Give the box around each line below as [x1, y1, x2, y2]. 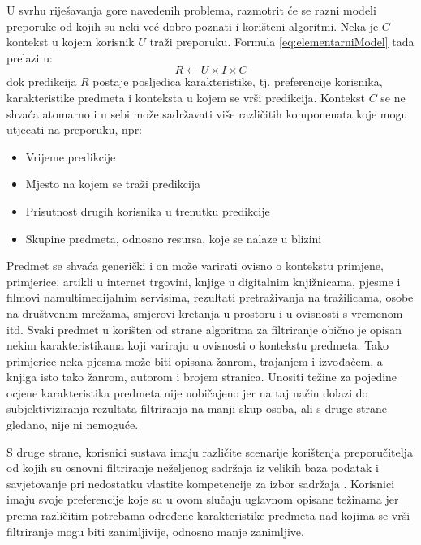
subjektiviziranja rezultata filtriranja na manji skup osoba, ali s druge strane [6, 400, 387, 417]
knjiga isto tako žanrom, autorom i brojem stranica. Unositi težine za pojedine [6, 368, 397, 385]
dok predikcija [6, 73, 77, 90]
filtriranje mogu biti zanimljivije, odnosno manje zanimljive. [6, 522, 304, 539]
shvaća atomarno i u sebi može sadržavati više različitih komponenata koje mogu [6, 105, 408, 122]
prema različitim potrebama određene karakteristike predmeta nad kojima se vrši [6, 507, 410, 524]
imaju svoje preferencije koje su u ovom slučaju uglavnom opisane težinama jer [6, 491, 399, 508]
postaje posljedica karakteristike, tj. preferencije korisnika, [92, 73, 383, 90]
